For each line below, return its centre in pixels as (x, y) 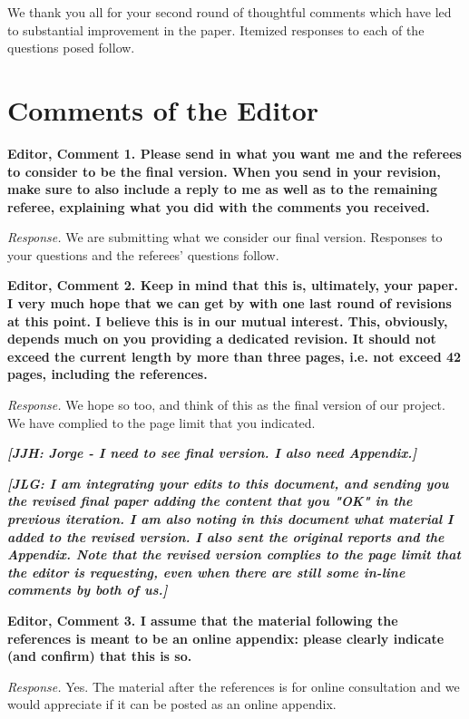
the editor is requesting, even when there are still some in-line (206, 572)
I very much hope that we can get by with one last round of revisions (230, 303)
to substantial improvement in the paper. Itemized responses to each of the (216, 29)
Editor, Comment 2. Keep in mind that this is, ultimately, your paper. (233, 285)
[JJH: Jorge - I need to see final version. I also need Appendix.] (212, 453)
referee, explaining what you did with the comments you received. (219, 206)
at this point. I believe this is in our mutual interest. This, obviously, (228, 321)
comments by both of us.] (88, 590)
